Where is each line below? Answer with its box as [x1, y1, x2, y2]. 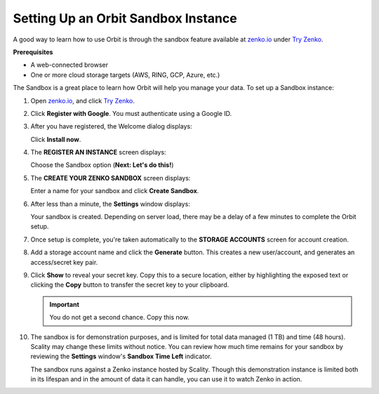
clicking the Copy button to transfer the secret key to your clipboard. [30, 281, 230, 289]
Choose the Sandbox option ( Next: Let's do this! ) [30, 161, 174, 169]
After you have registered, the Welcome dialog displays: [30, 122, 192, 131]
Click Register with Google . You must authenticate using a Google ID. [30, 109, 232, 117]
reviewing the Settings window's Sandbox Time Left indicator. [30, 352, 212, 361]
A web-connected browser [30, 60, 109, 70]
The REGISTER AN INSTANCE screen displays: [30, 148, 166, 157]
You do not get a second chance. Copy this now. [49, 313, 189, 322]
